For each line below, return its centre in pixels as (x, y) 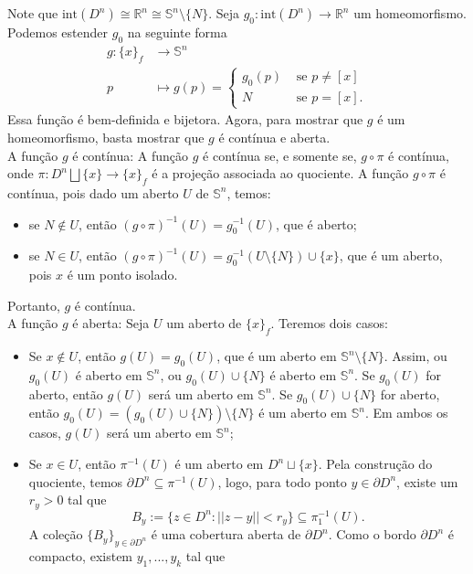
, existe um (427, 481)
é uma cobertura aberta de (226, 534)
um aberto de (204, 323)
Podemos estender (58, 32)
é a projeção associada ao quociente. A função (280, 173)
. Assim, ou (415, 356)
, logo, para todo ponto (282, 481)
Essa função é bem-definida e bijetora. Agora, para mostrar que (185, 119)
